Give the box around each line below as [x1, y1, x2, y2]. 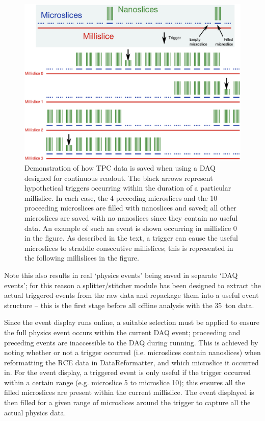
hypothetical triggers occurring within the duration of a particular [24, 182, 231, 193]
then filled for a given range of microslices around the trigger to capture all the [4, 397, 251, 408]
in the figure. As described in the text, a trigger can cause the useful [24, 232, 238, 243]
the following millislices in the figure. [24, 252, 139, 263]
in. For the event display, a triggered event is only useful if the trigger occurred [4, 367, 251, 378]
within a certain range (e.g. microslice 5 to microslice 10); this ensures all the [4, 377, 245, 387]
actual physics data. [4, 407, 66, 417]
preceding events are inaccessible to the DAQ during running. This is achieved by [4, 337, 258, 347]
